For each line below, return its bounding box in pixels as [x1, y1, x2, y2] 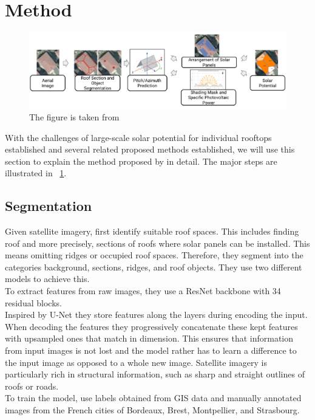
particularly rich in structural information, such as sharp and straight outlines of [5, 368, 305, 380]
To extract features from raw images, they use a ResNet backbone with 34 [5, 284, 281, 297]
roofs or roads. [5, 379, 59, 392]
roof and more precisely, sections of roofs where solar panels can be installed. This [5, 236, 310, 249]
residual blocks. [5, 296, 62, 309]
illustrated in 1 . [5, 167, 67, 179]
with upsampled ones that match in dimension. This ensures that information [5, 332, 294, 345]
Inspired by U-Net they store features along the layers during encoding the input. [5, 308, 308, 321]
